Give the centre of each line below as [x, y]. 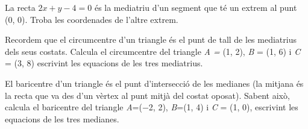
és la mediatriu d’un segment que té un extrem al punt [196, 7]
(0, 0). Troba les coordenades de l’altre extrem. [92, 19]
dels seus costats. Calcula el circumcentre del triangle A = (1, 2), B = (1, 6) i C [153, 51]
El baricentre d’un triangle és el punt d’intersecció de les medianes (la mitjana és [154, 83]
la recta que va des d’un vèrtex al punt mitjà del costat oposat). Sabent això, [147, 95]
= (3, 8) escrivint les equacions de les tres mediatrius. [104, 63]
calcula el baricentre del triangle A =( [74, 107]
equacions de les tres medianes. [62, 118]
